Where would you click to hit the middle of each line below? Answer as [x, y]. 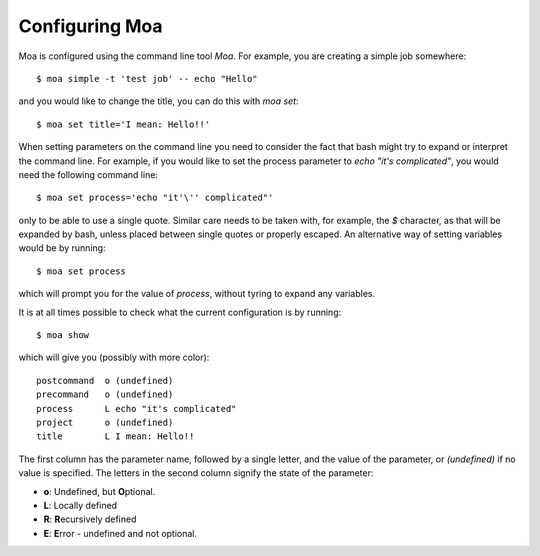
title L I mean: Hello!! [115, 436]
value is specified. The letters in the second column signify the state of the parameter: [196, 473]
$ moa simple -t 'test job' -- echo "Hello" [147, 78]
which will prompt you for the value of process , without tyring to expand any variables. [197, 294]
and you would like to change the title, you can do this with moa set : [158, 101]
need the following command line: [88, 174]
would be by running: [62, 248]
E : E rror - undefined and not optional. [120, 533]
